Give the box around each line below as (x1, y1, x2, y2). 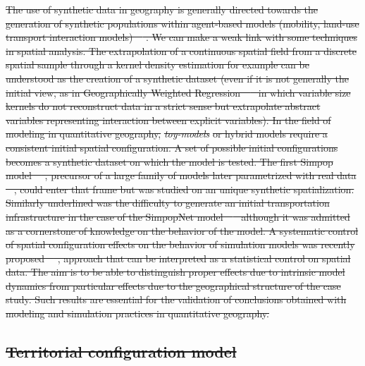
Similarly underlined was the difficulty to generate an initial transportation (6, 195, 330, 210)
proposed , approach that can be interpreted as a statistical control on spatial (6, 250, 351, 265)
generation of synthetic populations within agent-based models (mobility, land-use (6, 16, 359, 30)
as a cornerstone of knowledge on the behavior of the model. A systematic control (6, 223, 359, 238)
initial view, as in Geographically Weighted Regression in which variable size (6, 85, 351, 99)
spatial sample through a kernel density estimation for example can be (6, 57, 309, 72)
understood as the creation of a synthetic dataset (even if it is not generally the (6, 71, 349, 85)
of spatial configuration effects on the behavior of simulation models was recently (6, 237, 355, 252)
